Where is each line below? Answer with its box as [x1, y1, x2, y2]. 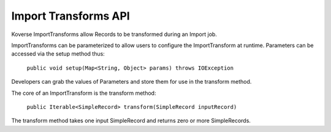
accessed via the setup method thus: [11, 50, 105, 57]
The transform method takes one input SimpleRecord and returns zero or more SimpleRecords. [11, 117, 251, 125]
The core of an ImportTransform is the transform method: [11, 89, 156, 97]
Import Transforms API [11, 9, 130, 23]
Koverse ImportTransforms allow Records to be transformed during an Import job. [11, 31, 218, 38]
